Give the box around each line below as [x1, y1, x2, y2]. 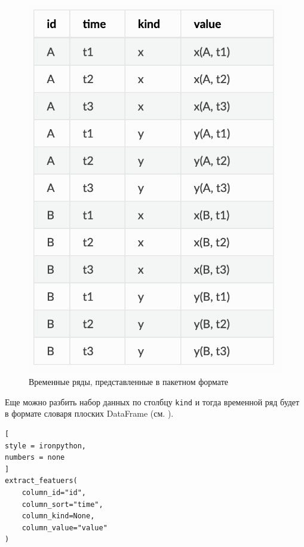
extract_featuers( [5, 476, 78, 485]
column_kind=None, [22, 512, 95, 521]
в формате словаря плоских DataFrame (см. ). [5, 407, 174, 420]
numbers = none [5, 453, 65, 462]
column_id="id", [22, 488, 87, 497]
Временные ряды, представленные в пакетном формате [29, 375, 228, 388]
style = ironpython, [5, 441, 87, 450]
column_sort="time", [22, 500, 103, 509]
